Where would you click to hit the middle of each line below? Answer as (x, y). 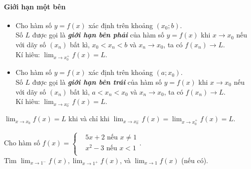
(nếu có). (195, 160)
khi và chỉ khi (89, 118)
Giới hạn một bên (35, 6)
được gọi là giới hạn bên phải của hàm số (98, 35)
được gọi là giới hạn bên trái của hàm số (97, 82)
